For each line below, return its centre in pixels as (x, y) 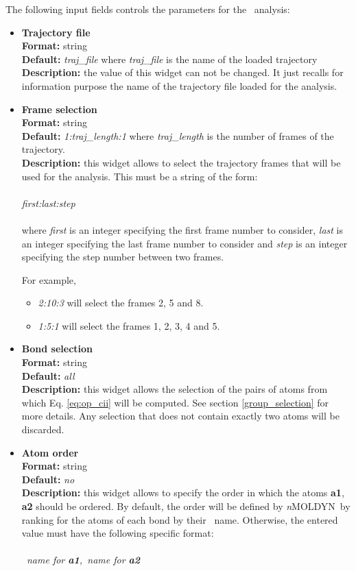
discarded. (43, 429)
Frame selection (59, 109)
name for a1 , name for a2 (83, 560)
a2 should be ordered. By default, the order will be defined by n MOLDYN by (186, 506)
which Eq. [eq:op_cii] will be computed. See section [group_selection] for (175, 402)
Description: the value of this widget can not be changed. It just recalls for (182, 72)
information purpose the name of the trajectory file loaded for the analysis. (179, 85)
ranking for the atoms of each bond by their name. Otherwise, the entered (180, 519)
